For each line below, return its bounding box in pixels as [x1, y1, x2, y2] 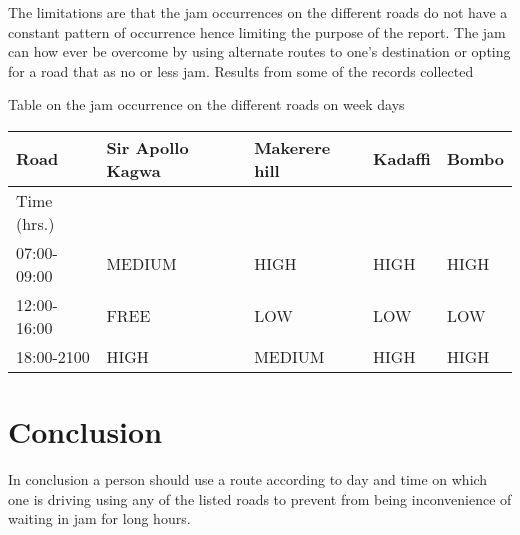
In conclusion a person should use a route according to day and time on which [8, 469, 488, 490]
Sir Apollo [106, 135, 189, 159]
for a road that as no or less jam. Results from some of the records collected [8, 60, 474, 81]
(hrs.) [16, 211, 55, 235]
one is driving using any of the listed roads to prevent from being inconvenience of [8, 488, 512, 509]
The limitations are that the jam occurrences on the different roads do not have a [8, 2, 508, 22]
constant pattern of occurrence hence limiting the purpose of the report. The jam [8, 21, 506, 42]
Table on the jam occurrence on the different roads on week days [8, 94, 405, 115]
